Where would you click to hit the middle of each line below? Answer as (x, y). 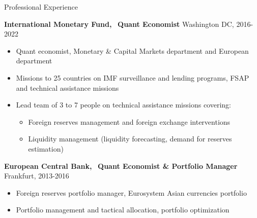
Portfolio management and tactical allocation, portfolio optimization (123, 210)
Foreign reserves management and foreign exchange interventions (129, 121)
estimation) (46, 148)
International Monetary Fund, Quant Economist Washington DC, (119, 24)
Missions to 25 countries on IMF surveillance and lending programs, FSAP (133, 77)
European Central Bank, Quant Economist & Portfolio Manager (121, 166)
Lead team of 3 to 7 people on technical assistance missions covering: (123, 105)
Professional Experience (41, 7)
